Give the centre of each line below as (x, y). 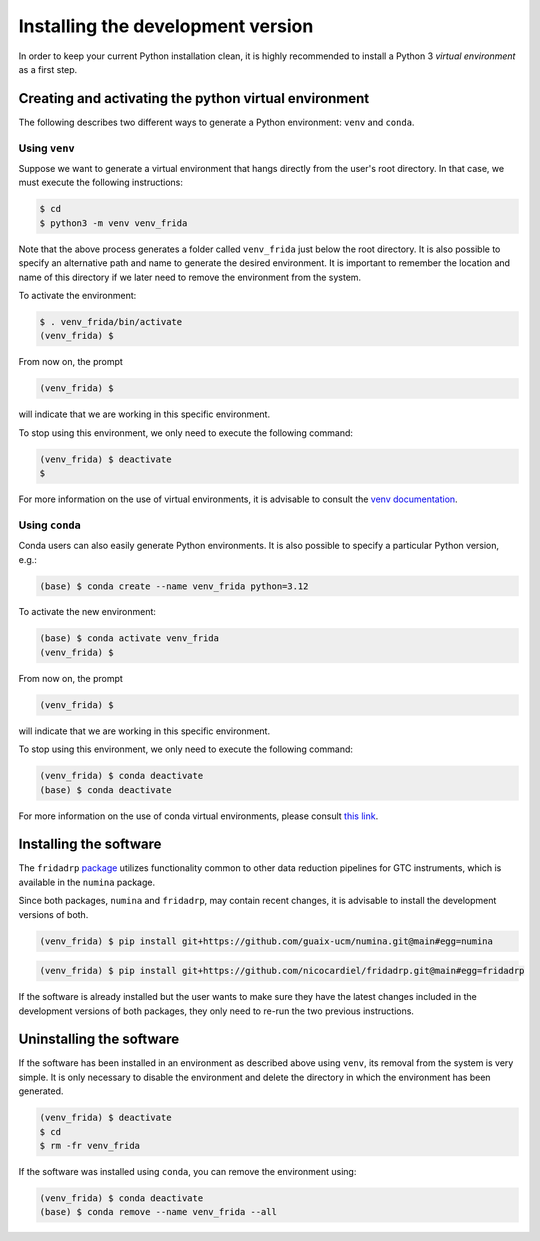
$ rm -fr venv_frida (89, 1146)
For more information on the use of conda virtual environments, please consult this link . (198, 816)
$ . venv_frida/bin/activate (111, 321)
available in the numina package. (87, 882)
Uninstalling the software (99, 1039)
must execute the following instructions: (101, 182)
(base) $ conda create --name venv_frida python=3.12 (174, 586)
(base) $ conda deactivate (105, 789)
